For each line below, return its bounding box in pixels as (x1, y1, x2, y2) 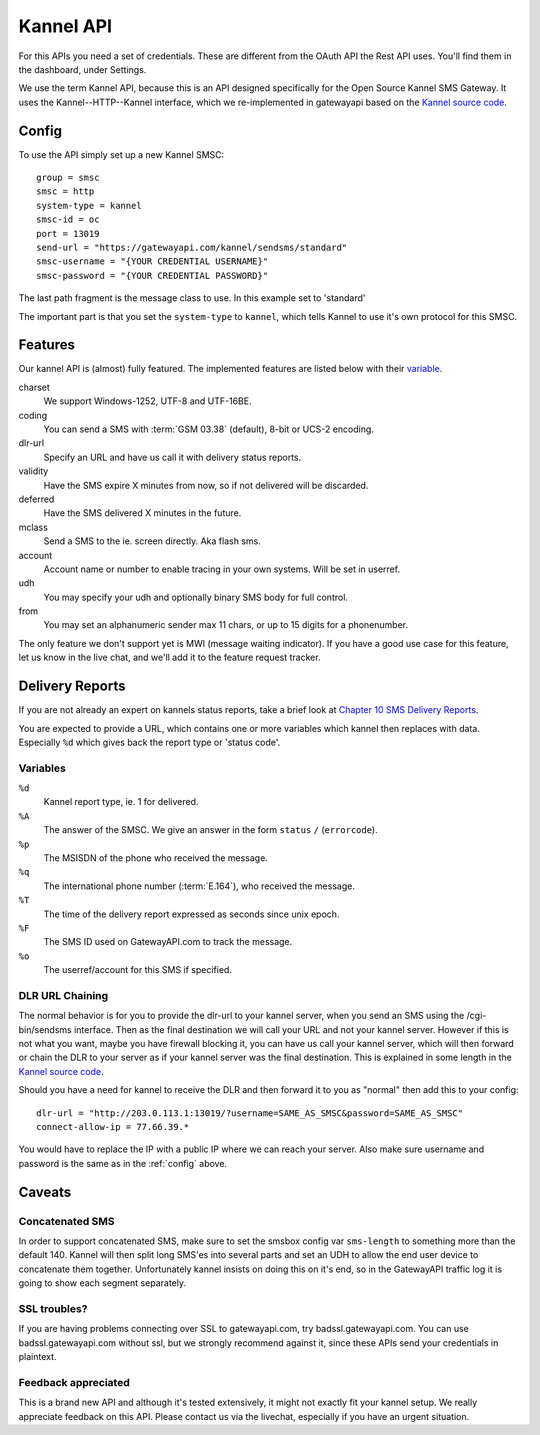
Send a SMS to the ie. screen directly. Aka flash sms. (43, 535, 262, 547)
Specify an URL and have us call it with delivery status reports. (43, 451, 302, 463)
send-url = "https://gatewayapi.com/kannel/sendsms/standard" (36, 241, 348, 253)
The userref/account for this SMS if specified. (43, 964, 232, 976)
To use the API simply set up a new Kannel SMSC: (18, 148, 225, 160)
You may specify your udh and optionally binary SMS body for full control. (43, 591, 349, 603)
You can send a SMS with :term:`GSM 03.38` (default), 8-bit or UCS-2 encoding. (43, 423, 375, 435)
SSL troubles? (18, 1301, 88, 1315)
